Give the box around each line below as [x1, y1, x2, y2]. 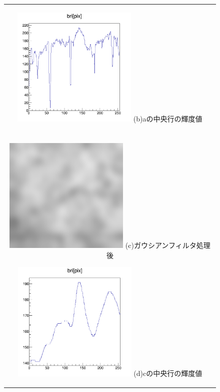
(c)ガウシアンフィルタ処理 [125, 240, 210, 250]
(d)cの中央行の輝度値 [133, 368, 202, 378]
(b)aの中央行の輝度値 [133, 113, 202, 124]
